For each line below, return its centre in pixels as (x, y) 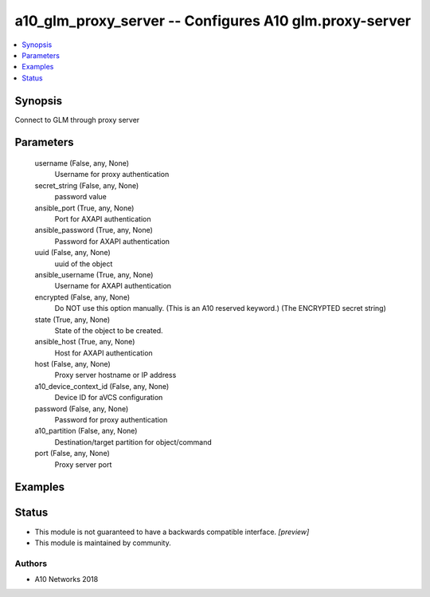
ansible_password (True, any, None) (94, 230)
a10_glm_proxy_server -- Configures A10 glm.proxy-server (213, 21)
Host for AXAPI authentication (104, 353)
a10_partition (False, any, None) (86, 431)
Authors (31, 564)
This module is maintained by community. (103, 543)
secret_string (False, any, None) (87, 185)
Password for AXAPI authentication (112, 241)
